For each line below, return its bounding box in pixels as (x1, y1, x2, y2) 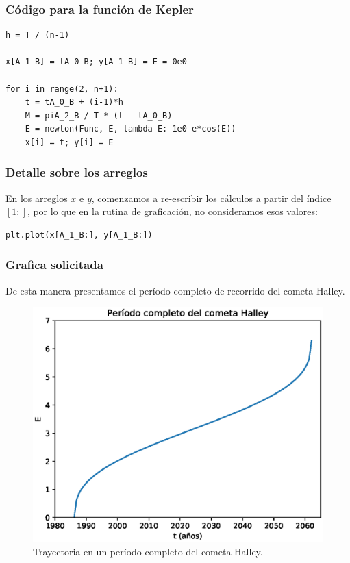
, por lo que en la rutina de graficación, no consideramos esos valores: (27, 204, 318, 218)
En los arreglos (5, 190, 68, 205)
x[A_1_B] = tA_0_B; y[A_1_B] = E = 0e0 (5, 57, 187, 67)
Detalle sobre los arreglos (5, 164, 148, 181)
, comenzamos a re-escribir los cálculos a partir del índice (91, 190, 332, 205)
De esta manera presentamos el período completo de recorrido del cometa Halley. (5, 283, 345, 297)
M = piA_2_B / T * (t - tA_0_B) (25, 110, 173, 121)
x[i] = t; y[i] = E (25, 137, 114, 147)
